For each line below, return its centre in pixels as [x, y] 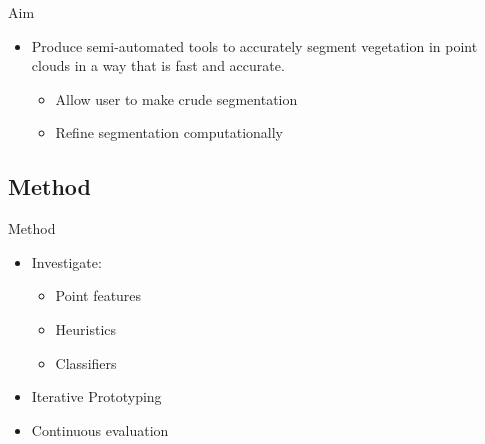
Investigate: [66, 261]
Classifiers [86, 362]
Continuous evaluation [100, 429]
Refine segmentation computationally [169, 132]
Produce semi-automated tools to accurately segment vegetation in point [254, 45]
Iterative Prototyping [96, 396]
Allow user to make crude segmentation [176, 98]
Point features [98, 295]
